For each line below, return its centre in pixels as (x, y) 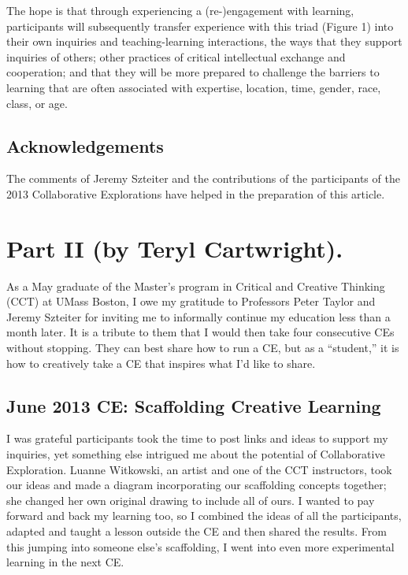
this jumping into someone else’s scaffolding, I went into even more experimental (200, 546)
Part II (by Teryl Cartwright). (175, 248)
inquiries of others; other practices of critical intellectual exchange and (176, 56)
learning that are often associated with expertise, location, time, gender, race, (194, 87)
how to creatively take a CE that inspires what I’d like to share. (161, 363)
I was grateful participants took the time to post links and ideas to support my (197, 438)
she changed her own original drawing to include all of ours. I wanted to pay (191, 500)
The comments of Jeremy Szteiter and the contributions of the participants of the (203, 178)
